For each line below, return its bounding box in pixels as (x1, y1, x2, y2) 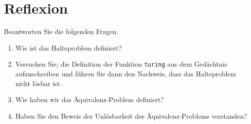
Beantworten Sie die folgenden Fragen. (4, 26, 118, 36)
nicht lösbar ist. (15, 78, 62, 88)
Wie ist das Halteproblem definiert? (15, 42, 122, 53)
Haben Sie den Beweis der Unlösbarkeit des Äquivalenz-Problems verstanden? (15, 110, 247, 121)
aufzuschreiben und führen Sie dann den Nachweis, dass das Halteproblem (15, 68, 236, 78)
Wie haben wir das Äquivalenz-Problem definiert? (15, 94, 164, 105)
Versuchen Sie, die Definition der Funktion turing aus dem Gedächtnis (15, 59, 228, 69)
